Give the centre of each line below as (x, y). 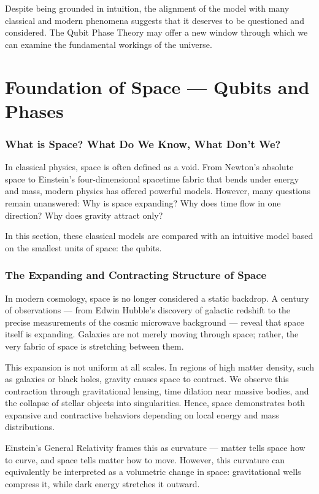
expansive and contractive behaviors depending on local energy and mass (142, 414)
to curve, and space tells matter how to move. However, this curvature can (145, 459)
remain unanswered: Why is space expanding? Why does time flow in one (143, 202)
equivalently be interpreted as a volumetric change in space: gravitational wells (153, 472)
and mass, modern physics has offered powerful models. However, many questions (158, 191)
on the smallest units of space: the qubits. (83, 247)
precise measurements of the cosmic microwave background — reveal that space (155, 322)
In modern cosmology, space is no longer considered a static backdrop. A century (157, 298)
